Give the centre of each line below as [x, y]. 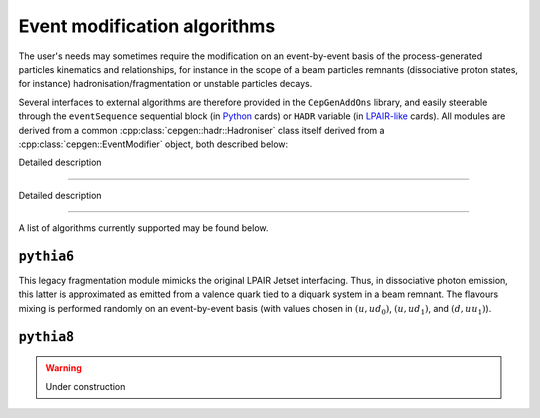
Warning [63, 368]
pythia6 [46, 256]
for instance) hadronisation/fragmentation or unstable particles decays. [165, 84]
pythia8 [46, 336]
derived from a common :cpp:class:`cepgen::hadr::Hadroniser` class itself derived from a [201, 130]
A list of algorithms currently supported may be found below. [143, 228]
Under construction [85, 386]
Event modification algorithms [147, 26]
